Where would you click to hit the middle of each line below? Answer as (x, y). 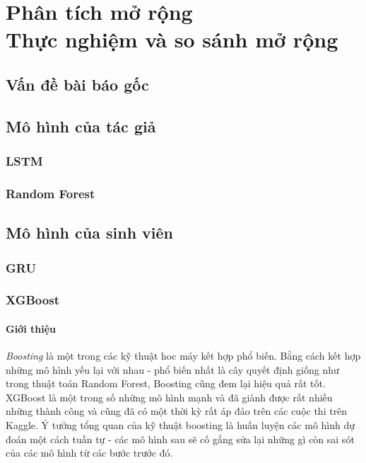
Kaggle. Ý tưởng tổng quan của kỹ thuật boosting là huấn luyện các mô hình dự (181, 425)
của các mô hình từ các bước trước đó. (89, 453)
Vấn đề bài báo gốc (77, 84)
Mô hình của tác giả (81, 126)
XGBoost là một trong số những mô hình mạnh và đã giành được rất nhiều (169, 397)
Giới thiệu (31, 328)
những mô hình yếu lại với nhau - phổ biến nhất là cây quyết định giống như (172, 369)
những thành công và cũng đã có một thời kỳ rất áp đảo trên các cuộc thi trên (177, 411)
